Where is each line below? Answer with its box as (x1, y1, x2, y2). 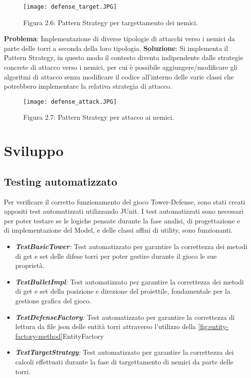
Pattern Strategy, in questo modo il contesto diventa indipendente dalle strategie (4, 52, 243, 63)
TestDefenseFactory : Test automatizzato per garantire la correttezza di (15, 312, 235, 322)
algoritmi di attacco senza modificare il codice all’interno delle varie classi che (4, 71, 234, 81)
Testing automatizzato (4, 173, 118, 189)
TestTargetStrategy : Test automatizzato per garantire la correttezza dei (15, 347, 234, 357)
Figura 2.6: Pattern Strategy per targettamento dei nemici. (23, 17, 198, 27)
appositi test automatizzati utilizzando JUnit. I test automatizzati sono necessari (4, 206, 244, 216)
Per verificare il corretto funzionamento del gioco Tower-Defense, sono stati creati (4, 196, 246, 206)
